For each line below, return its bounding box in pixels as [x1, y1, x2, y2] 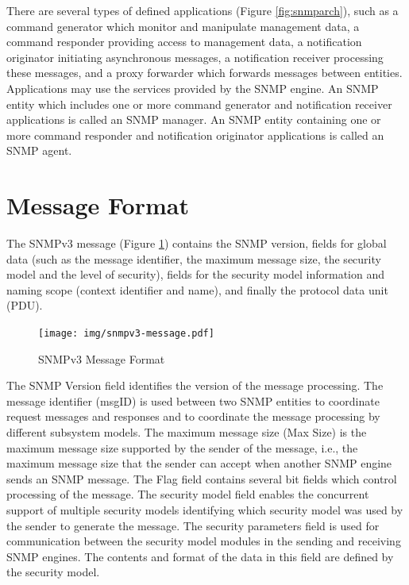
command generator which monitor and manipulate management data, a [6, 17, 360, 34]
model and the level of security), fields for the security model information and [6, 266, 385, 283]
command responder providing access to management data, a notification [6, 33, 362, 50]
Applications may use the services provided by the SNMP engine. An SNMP [6, 79, 379, 96]
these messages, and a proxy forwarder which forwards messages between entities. [6, 64, 403, 81]
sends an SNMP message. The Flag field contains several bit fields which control [6, 470, 397, 487]
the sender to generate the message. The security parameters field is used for [6, 517, 380, 533]
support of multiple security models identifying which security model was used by [6, 502, 403, 518]
